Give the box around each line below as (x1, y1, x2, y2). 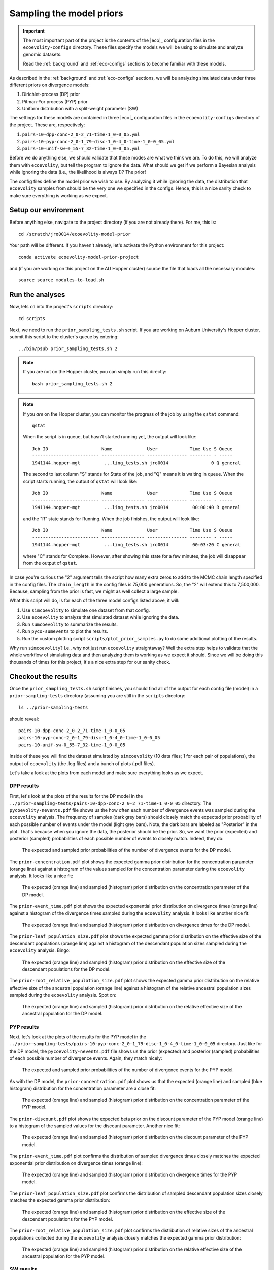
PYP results (9, 1023, 39, 1030)
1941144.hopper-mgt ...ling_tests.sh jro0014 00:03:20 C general (32, 542, 241, 548)
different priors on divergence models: (9, 82, 90, 88)
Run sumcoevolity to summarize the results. (22, 621, 118, 627)
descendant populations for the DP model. (22, 966, 111, 972)
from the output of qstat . (23, 560, 78, 566)
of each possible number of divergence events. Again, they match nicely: (9, 1055, 162, 1061)
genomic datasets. (23, 51, 62, 57)
